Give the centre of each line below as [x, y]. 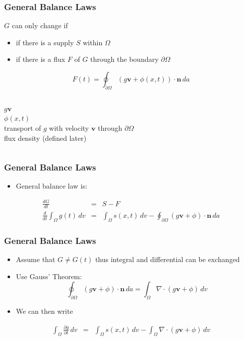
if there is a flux [41, 59]
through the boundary [125, 59]
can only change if [40, 25]
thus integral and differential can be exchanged [167, 259]
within [93, 42]
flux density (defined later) [45, 138]
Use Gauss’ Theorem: [49, 276]
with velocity [69, 127]
